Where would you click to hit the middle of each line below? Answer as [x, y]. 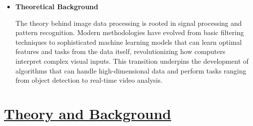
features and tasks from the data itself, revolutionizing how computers [120, 51]
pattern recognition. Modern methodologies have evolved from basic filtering [130, 32]
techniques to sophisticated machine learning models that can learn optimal [128, 42]
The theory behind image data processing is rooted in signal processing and [128, 23]
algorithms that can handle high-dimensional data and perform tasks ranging [131, 70]
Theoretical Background [57, 6]
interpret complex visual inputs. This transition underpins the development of [132, 61]
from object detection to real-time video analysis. [89, 80]
